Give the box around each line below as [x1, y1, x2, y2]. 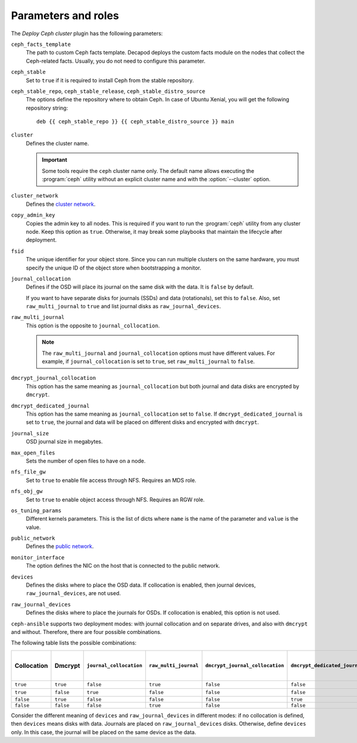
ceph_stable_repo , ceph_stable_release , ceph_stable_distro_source [11, 87, 205, 95]
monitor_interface [11, 554, 65, 561]
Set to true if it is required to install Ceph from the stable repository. [26, 76, 194, 83]
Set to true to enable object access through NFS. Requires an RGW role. [26, 496, 205, 503]
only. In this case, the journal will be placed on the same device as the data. [11, 728, 196, 736]
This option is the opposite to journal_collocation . [26, 322, 160, 329]
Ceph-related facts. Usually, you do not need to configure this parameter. [26, 57, 206, 64]
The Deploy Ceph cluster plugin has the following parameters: [11, 30, 163, 37]
